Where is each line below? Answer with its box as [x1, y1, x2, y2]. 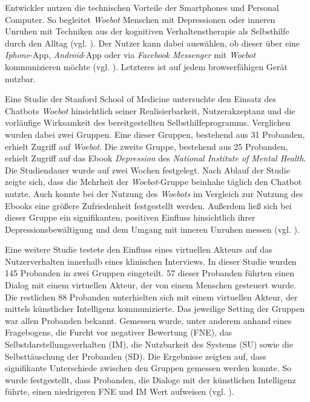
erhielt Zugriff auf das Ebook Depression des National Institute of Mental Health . [5, 152, 306, 164]
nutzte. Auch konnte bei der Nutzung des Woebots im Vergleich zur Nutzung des [5, 187, 303, 199]
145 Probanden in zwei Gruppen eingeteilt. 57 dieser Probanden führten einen [5, 267, 294, 279]
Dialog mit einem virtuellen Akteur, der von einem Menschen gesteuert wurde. [5, 279, 297, 291]
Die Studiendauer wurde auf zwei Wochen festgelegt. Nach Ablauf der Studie [5, 163, 290, 176]
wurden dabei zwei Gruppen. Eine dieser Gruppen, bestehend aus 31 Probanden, [5, 128, 305, 140]
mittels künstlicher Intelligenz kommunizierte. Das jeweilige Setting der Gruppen [5, 302, 305, 315]
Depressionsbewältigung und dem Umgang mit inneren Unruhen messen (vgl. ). [5, 222, 300, 235]
